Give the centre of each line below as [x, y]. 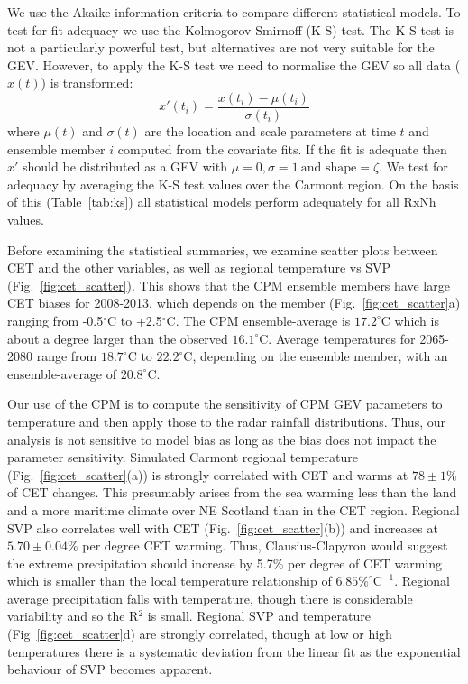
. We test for [413, 166]
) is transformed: [87, 83]
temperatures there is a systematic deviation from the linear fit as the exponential [234, 651]
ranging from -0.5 [55, 320]
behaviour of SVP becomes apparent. [110, 669]
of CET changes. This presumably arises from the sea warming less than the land [232, 492]
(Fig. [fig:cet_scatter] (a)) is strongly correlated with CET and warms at [208, 474]
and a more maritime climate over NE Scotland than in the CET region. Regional [234, 509]
